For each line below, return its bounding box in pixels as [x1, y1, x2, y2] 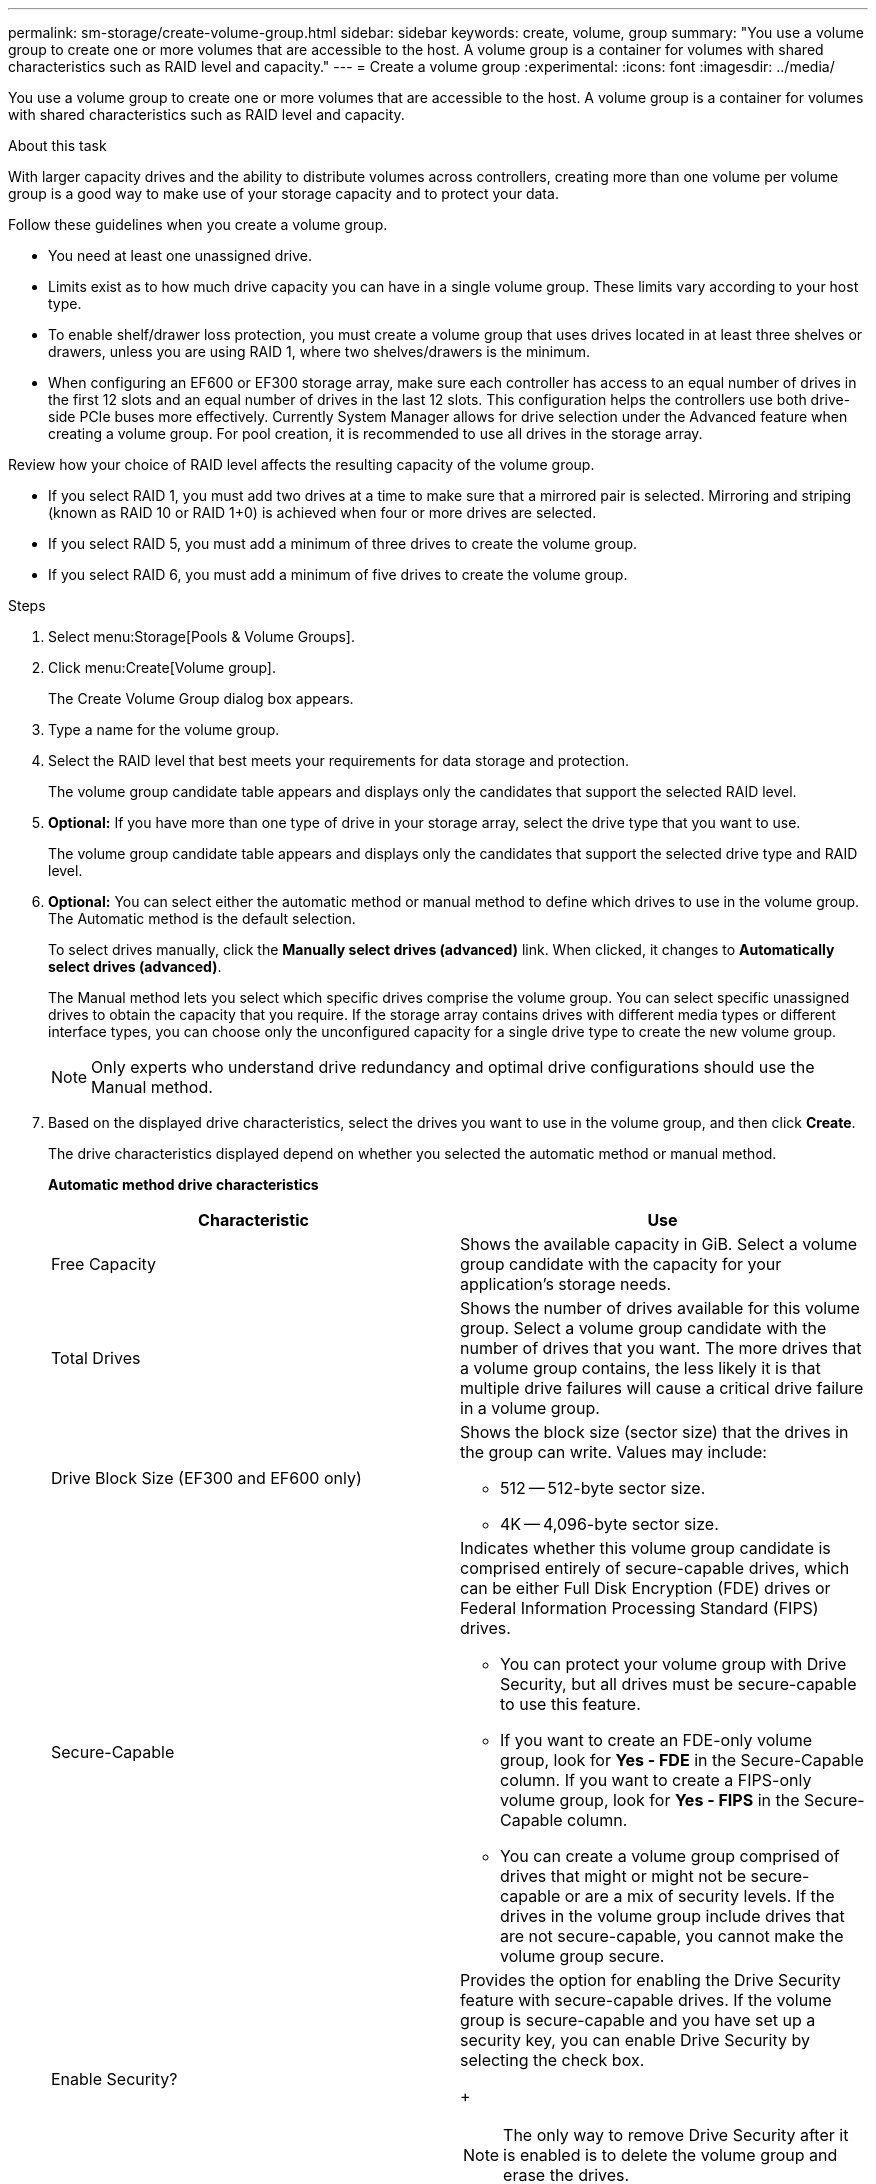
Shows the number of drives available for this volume [460, 1298, 860, 1318]
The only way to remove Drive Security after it [503, 2125, 849, 2145]
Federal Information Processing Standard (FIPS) [460, 1598, 819, 1618]
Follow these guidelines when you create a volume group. [8, 216, 388, 233]
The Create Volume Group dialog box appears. [48, 690, 354, 707]
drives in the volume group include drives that [500, 1906, 845, 1926]
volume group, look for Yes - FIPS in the [500, 1790, 800, 1810]
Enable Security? [51, 2069, 178, 2089]
